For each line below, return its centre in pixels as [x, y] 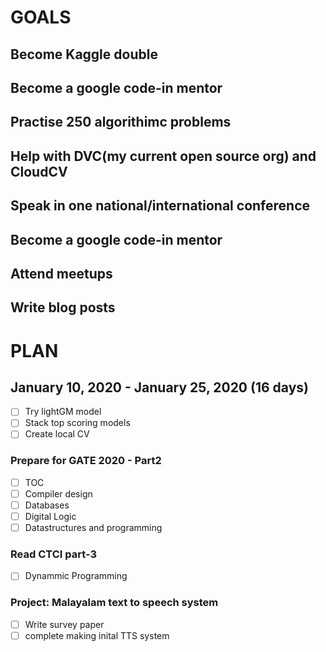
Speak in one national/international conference [160, 206]
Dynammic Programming [76, 576]
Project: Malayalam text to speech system [114, 603]
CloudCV [39, 171]
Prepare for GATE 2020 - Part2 [86, 461]
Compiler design [58, 493]
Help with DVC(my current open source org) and [163, 156]
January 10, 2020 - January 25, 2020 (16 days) [159, 387]
